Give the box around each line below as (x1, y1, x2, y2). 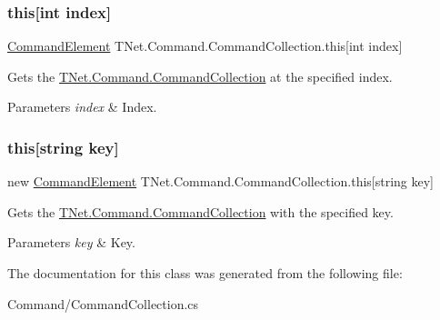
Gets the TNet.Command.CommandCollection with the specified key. (7, 202, 394, 221)
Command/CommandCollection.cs (7, 294, 199, 313)
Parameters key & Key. (7, 233, 135, 252)
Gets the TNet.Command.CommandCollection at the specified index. (7, 66, 393, 85)
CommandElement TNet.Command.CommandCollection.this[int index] (7, 36, 403, 55)
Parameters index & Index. (7, 97, 157, 116)
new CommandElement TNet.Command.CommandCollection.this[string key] (7, 172, 435, 191)
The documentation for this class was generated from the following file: (7, 264, 403, 282)
